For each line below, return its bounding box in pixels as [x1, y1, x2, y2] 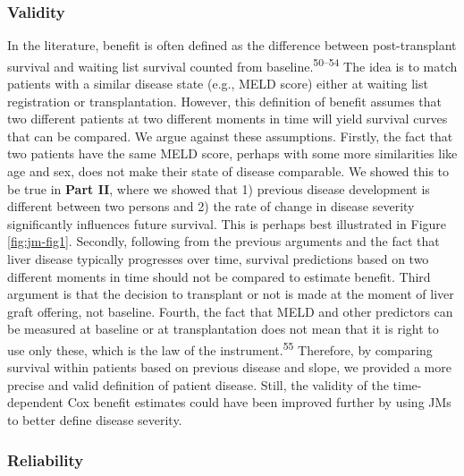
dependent [7, 393, 64, 412]
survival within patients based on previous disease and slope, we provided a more [7, 358, 451, 377]
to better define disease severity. [7, 411, 182, 429]
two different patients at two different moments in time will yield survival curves [7, 109, 448, 128]
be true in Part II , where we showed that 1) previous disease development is [7, 179, 430, 198]
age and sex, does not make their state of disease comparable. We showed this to [7, 162, 450, 181]
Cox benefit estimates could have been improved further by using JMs [67, 393, 451, 412]
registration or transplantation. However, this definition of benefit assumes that [7, 91, 443, 110]
